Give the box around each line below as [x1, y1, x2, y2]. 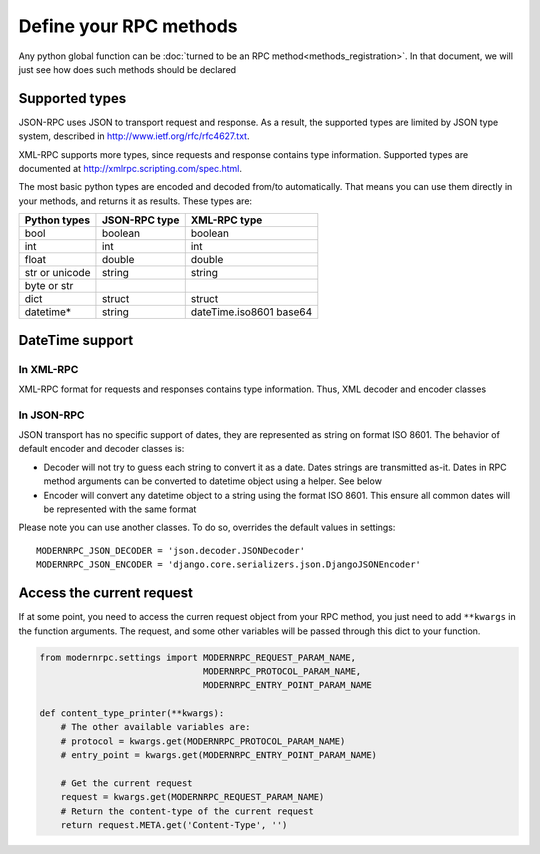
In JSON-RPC [18, 408, 85, 422]
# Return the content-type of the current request [60, 805, 314, 817]
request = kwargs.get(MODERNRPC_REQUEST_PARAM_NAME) [60, 791, 325, 803]
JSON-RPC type [101, 213, 180, 227]
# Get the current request [60, 778, 194, 789]
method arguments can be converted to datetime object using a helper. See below [43, 475, 382, 487]
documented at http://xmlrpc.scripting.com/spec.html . [18, 163, 242, 175]
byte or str [24, 279, 74, 293]
